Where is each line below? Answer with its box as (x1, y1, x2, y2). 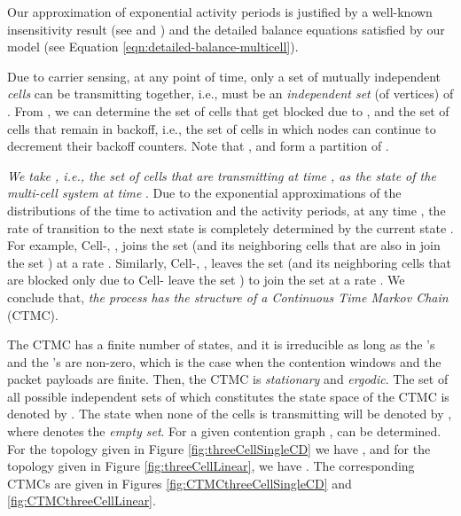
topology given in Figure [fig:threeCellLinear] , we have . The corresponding (7, 457, 415, 475)
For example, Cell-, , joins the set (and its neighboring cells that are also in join (7, 236, 441, 254)
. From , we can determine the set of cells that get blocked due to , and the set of (7, 101, 449, 120)
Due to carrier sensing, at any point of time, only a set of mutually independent (7, 66, 441, 85)
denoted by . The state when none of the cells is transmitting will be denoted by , (7, 404, 452, 423)
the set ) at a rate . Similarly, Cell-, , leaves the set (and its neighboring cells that (7, 253, 451, 271)
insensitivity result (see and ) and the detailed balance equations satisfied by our (7, 20, 445, 38)
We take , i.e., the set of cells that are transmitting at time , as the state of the (7, 166, 436, 184)
